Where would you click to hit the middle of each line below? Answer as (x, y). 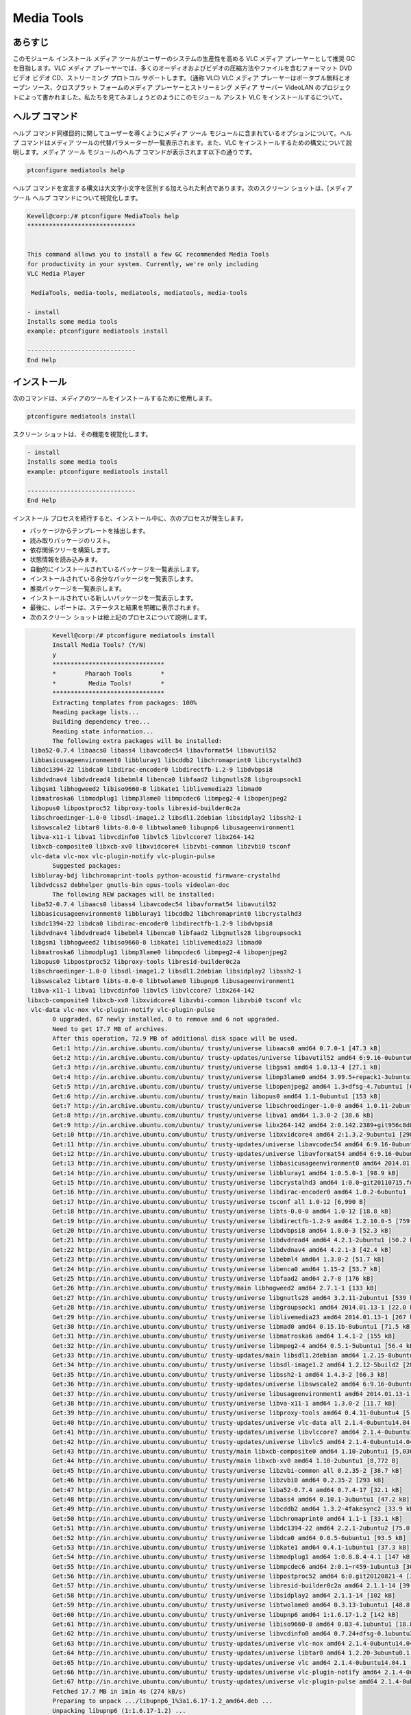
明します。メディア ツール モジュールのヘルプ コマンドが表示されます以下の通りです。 (134, 152)
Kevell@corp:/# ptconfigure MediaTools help (103, 216)
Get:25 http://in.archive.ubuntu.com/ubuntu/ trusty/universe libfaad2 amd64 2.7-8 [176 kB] (213, 1278)
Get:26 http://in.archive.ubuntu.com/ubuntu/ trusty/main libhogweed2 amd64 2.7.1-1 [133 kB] (215, 1288)
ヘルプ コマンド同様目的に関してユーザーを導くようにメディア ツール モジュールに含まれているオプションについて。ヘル (182, 133)
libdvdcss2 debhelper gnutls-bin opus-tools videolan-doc (130, 885)
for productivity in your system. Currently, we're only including (143, 264)
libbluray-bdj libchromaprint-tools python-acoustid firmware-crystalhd (155, 875)
